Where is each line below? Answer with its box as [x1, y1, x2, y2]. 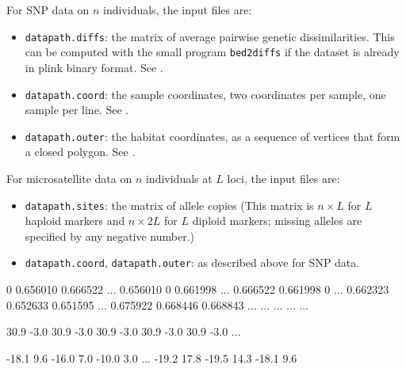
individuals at [145, 170, 213, 186]
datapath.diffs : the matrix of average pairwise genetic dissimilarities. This [25, 28, 395, 44]
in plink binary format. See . [25, 59, 163, 75]
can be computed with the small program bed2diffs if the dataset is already [25, 44, 400, 60]
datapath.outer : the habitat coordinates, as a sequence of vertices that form [25, 127, 400, 144]
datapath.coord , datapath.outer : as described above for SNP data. [25, 254, 360, 271]
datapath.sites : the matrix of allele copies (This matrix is [25, 196, 314, 213]
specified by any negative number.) [25, 227, 195, 244]
